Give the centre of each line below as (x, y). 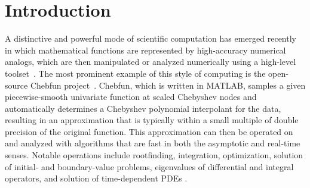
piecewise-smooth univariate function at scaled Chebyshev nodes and (131, 97)
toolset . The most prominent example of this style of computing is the (135, 73)
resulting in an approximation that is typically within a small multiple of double (152, 120)
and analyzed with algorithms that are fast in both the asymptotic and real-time (153, 143)
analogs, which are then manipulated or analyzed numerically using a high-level (151, 62)
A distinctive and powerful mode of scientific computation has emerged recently (151, 38)
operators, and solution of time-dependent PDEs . (96, 178)
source (16, 85)
